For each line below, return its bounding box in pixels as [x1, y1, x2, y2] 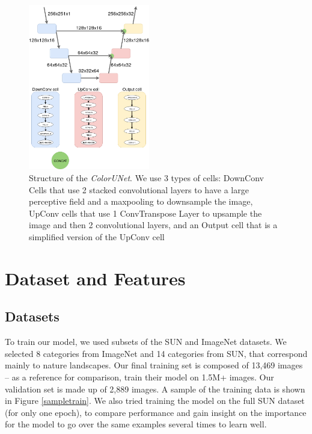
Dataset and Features [5, 265, 186, 290]
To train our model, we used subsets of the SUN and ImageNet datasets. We [5, 335, 287, 348]
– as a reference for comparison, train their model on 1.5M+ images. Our [5, 370, 274, 383]
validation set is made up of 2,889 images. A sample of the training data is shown [5, 382, 305, 395]
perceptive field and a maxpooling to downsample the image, [29, 195, 253, 208]
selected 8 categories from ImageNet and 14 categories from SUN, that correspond [5, 347, 308, 359]
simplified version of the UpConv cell [29, 230, 165, 243]
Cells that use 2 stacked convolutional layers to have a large [29, 183, 249, 196]
